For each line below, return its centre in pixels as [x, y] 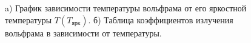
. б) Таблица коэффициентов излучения [161, 19]
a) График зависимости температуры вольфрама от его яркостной [126, 8]
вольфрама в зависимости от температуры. [83, 33]
